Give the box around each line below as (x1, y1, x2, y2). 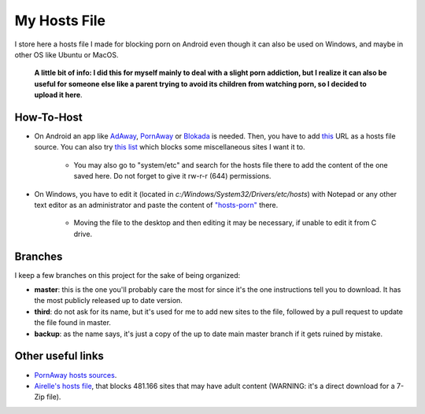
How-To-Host (14, 110, 83, 124)
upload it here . (34, 91, 83, 100)
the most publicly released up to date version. (34, 296, 183, 305)
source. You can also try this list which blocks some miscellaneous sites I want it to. (34, 142, 306, 152)
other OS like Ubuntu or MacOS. (14, 50, 119, 59)
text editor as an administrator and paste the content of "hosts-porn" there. (34, 200, 279, 209)
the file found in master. (34, 318, 112, 327)
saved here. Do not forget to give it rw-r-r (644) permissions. (73, 172, 272, 181)
